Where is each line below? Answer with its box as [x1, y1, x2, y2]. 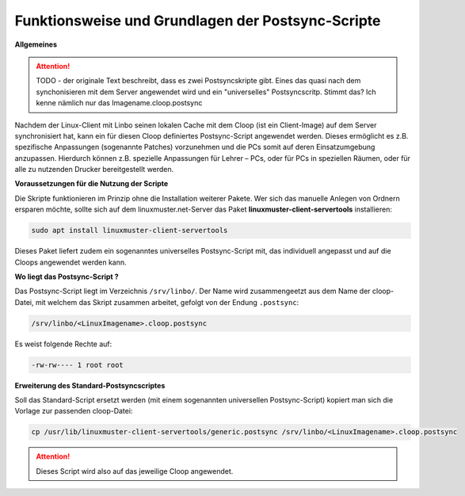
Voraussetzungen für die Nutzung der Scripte [14, 179, 169, 189]
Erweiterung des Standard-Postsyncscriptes [14, 380, 166, 390]
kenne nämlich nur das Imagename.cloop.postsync [36, 98, 203, 108]
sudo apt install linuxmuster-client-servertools [31, 226, 228, 235]
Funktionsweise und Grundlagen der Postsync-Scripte [14, 12, 381, 29]
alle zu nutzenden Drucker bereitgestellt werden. [14, 165, 174, 174]
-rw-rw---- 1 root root [31, 361, 124, 369]
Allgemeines [14, 40, 58, 49]
